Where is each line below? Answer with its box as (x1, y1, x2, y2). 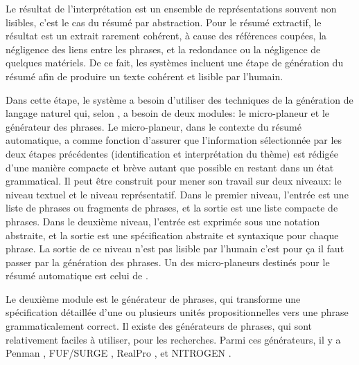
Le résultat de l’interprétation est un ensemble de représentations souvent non (6, 1, 337, 15)
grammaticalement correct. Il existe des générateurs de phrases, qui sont (6, 319, 313, 333)
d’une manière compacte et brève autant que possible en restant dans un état (6, 160, 334, 174)
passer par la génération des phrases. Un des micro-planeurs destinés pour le (6, 254, 330, 269)
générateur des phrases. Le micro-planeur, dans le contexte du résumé (6, 119, 301, 133)
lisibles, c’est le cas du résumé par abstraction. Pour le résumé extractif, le (6, 15, 322, 29)
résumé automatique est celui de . (6, 268, 148, 283)
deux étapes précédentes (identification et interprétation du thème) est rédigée (6, 146, 338, 160)
